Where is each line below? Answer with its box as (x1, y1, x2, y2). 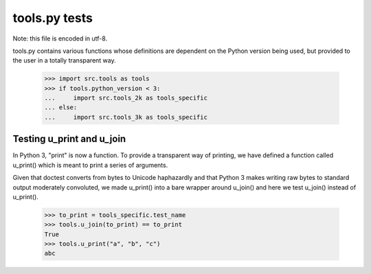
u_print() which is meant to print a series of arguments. (12, 161, 168, 169)
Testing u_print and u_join (12, 133, 126, 145)
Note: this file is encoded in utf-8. (12, 34, 108, 43)
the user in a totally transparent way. (12, 56, 116, 65)
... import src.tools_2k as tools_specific (44, 94, 207, 102)
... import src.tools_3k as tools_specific (44, 113, 207, 121)
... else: (44, 104, 78, 111)
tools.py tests (12, 10, 93, 25)
